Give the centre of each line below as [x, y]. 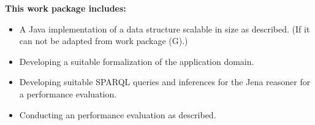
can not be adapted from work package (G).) [104, 41]
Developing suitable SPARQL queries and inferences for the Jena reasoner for [165, 82]
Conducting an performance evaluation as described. [118, 114]
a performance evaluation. [68, 93]
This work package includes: [66, 8]
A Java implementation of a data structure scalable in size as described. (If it [165, 28]
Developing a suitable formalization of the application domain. [137, 61]
